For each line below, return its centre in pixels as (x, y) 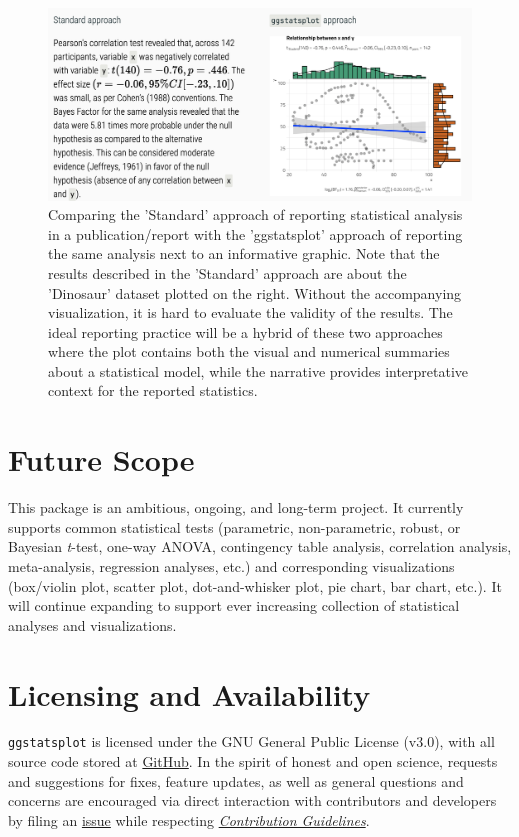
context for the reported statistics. (153, 390)
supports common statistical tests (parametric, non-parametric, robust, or (234, 526)
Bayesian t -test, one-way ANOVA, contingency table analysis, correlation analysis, (260, 546)
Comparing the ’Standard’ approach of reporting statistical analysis (255, 214)
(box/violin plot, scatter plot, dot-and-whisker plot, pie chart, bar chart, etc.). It (255, 585)
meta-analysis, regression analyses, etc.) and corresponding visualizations (231, 565)
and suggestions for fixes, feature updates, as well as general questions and (236, 780)
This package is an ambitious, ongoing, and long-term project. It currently (236, 507)
